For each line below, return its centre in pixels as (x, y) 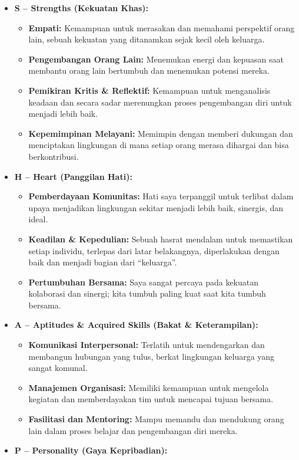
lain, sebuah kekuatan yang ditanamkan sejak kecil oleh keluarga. (147, 39)
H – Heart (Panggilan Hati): (73, 176)
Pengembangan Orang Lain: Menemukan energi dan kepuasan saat (156, 59)
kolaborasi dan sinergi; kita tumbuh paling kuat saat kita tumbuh (147, 293)
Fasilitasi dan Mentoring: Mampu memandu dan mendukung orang (156, 419)
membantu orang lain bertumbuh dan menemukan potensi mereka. (149, 70)
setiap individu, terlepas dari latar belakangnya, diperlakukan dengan (154, 250)
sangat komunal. (58, 368)
